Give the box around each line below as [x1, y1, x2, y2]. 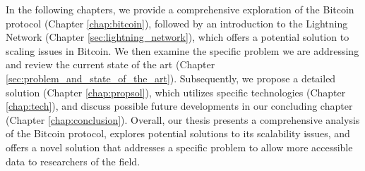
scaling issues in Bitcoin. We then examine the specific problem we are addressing [6, 43, 359, 58]
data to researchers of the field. [6, 153, 140, 168]
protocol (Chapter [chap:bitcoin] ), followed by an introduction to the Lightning [6, 15, 348, 30]
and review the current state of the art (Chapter [6, 57, 215, 72]
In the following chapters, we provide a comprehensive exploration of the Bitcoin [6, 2, 354, 16]
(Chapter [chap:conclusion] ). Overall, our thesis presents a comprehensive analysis [6, 112, 360, 127]
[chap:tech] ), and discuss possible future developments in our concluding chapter [6, 99, 353, 113]
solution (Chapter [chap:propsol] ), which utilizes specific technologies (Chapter [6, 84, 346, 99]
